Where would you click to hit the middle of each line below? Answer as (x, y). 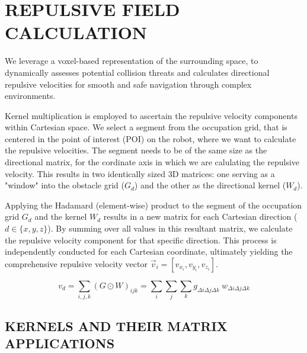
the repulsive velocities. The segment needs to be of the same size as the (136, 150)
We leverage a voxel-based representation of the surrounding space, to (132, 61)
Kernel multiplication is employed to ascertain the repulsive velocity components (151, 115)
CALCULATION (76, 32)
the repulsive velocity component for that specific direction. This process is (141, 240)
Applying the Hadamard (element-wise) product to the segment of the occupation (153, 205)
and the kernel (61, 216)
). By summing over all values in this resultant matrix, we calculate (170, 228)
